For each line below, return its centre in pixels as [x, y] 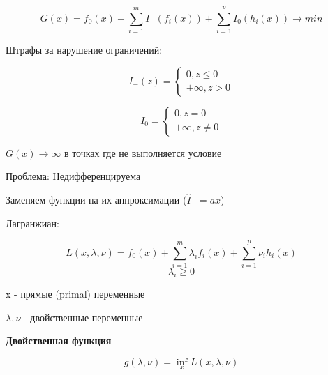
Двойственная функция [59, 340]
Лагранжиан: [32, 223]
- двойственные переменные [83, 317]
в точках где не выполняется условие [143, 152]
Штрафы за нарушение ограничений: [84, 50]
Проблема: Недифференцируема [73, 176]
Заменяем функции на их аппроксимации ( [96, 199]
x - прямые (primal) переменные [75, 294]
